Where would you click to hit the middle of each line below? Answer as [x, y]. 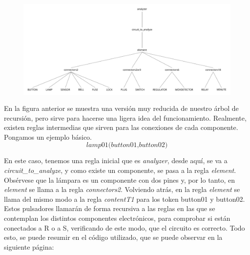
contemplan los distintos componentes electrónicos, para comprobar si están [117, 218]
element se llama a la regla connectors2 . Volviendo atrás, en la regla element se [122, 189]
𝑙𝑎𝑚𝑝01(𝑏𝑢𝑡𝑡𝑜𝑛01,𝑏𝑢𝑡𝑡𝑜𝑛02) [127, 145]
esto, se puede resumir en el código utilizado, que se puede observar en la [113, 237]
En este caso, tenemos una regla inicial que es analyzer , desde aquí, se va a [116, 160]
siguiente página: [29, 246]
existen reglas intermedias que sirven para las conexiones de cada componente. [121, 127]
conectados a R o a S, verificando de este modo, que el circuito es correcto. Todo [125, 227]
